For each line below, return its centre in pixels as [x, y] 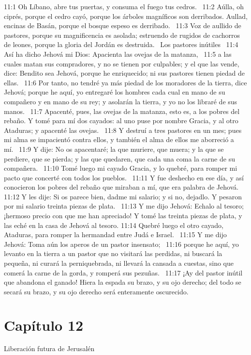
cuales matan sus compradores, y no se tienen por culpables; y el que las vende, [122, 63]
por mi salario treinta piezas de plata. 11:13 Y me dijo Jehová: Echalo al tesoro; [124, 206]
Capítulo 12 [44, 325]
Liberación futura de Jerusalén [49, 348]
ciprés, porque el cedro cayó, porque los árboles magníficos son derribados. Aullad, [126, 16]
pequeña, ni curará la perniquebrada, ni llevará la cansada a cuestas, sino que [119, 263]
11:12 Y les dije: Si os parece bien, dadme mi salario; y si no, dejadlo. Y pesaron [123, 196]
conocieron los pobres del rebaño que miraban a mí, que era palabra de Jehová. [121, 187]
